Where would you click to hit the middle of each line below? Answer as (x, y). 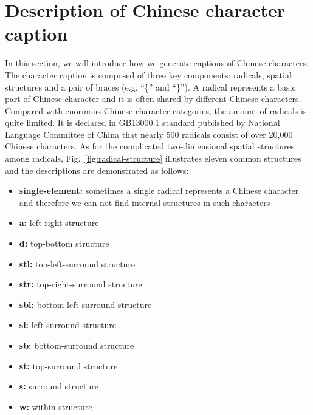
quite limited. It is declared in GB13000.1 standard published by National (143, 122)
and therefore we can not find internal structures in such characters (145, 202)
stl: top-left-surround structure (77, 263)
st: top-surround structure (68, 365)
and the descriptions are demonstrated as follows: (97, 170)
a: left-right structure (59, 223)
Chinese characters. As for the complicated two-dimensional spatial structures (150, 146)
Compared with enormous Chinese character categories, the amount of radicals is (156, 110)
